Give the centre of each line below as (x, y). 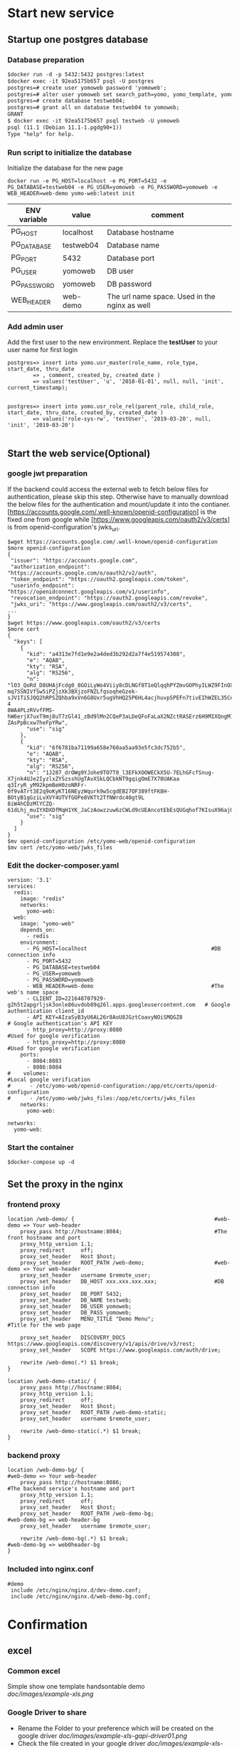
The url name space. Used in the (161, 296)
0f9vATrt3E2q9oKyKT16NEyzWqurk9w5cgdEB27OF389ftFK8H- (89, 791)
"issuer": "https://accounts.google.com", (74, 560)
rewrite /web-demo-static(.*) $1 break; (81, 1431)
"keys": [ (28, 642)
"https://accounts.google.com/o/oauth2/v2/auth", (83, 573)
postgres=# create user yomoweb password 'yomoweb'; (87, 88)
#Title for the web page (44, 1325)
